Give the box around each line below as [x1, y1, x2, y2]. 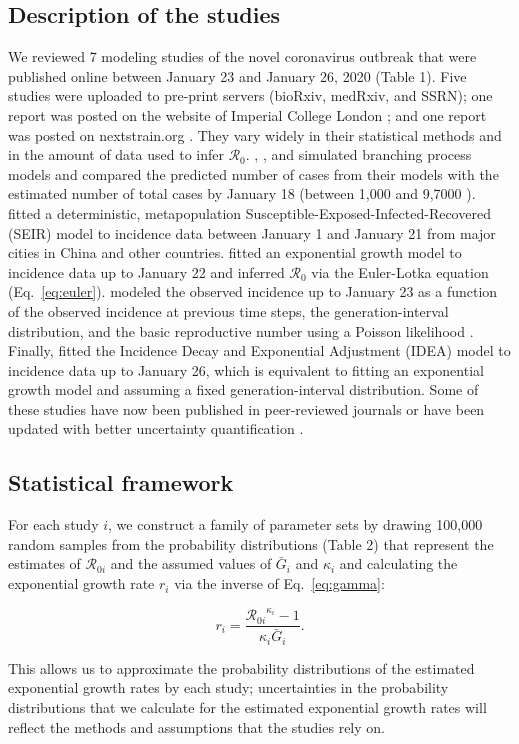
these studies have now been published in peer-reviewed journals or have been [8, 398, 485, 419]
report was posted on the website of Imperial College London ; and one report [8, 104, 487, 125]
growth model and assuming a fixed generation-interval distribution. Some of [8, 379, 479, 400]
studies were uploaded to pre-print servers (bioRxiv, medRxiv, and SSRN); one [8, 85, 493, 106]
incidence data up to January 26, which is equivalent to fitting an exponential [8, 359, 484, 380]
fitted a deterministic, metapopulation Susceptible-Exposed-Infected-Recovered [8, 202, 491, 223]
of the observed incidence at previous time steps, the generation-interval [8, 300, 449, 321]
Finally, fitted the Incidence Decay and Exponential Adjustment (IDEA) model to [8, 340, 511, 361]
